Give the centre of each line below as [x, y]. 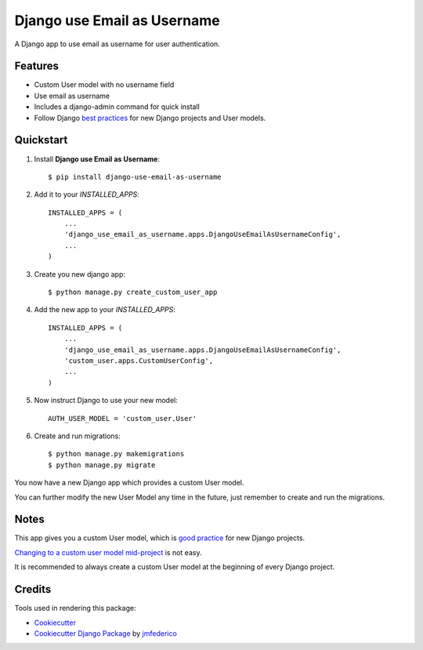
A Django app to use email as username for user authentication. [117, 44]
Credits [33, 589]
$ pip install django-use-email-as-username [135, 177]
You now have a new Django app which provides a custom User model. [129, 483]
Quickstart [41, 140]
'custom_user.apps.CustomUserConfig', [139, 361]
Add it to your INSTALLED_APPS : [87, 194]
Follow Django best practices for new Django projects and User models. [150, 118]
